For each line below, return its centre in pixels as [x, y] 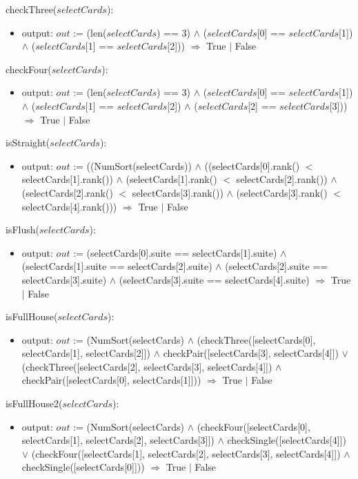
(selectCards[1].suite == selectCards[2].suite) [117, 266]
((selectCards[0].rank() [252, 165]
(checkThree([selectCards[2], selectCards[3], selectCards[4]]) [147, 366]
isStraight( [28, 143]
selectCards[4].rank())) [69, 206]
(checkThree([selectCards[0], [256, 339]
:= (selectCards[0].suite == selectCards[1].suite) [175, 252]
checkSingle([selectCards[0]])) [83, 467]
